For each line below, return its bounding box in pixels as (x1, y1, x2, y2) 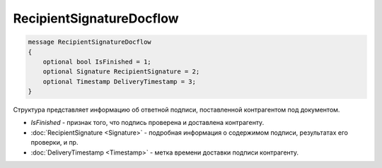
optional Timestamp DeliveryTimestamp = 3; (42, 78, 196, 85)
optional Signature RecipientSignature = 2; (42, 68, 200, 76)
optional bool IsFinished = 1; (42, 57, 151, 66)
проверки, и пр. (30, 138, 79, 147)
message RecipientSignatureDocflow (28, 38, 151, 46)
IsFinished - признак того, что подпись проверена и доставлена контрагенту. (30, 119, 265, 127)
